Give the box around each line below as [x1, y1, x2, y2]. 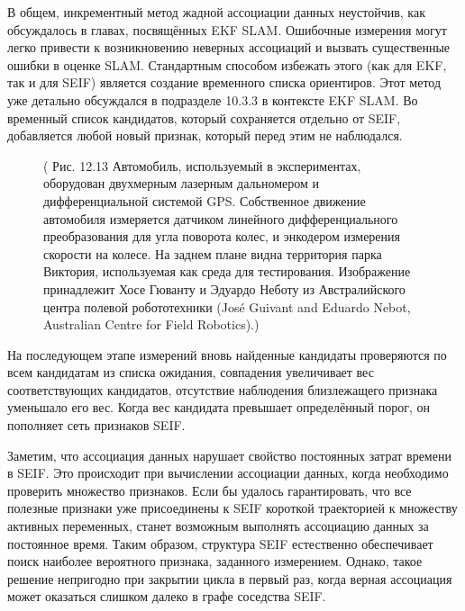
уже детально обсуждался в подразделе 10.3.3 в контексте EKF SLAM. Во [7, 90, 418, 109]
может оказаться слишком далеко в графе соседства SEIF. [7, 587, 326, 606]
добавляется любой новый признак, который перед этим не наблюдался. [7, 126, 403, 145]
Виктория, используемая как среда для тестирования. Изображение [43, 262, 411, 281]
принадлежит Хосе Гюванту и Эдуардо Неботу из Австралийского [43, 279, 406, 298]
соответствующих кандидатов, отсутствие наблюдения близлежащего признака [7, 380, 438, 399]
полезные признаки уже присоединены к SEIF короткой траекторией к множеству [7, 499, 458, 517]
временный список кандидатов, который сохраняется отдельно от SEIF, [7, 108, 401, 127]
